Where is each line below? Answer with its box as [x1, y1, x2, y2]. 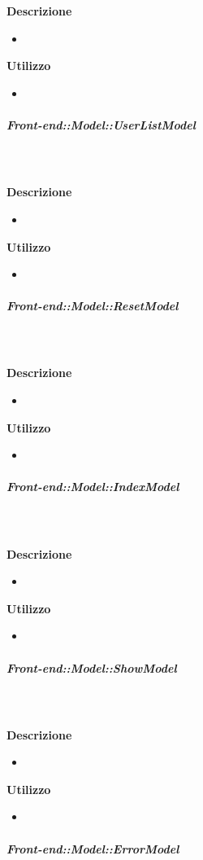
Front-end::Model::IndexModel [6, 478, 179, 495]
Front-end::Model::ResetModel [6, 297, 179, 314]
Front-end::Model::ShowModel [6, 659, 177, 676]
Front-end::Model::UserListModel [6, 116, 196, 134]
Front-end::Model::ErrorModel [6, 840, 179, 857]
